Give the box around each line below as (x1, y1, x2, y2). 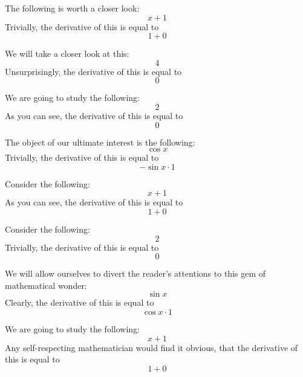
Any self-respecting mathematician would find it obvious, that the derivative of (5, 341, 298, 353)
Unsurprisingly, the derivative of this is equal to (5, 65, 182, 77)
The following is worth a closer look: (5, 2, 140, 14)
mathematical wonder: (5, 279, 87, 291)
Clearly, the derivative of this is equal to (5, 296, 154, 309)
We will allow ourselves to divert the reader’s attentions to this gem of (5, 267, 266, 280)
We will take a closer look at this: (5, 47, 129, 60)
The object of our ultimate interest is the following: (5, 135, 195, 148)
